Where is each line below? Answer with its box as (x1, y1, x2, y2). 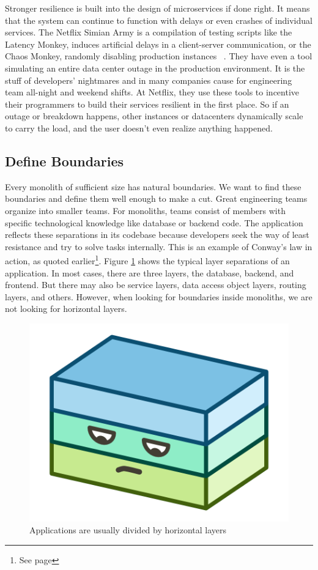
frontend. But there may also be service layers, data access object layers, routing (5, 278, 306, 291)
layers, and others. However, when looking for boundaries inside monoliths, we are (5, 290, 312, 303)
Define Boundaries (5, 151, 124, 170)
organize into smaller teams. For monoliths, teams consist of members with (5, 204, 286, 217)
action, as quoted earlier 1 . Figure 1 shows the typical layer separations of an (5, 253, 290, 267)
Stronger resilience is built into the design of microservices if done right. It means (5, 2, 310, 14)
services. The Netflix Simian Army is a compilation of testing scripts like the (5, 26, 292, 39)
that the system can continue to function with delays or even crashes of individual (5, 13, 312, 26)
